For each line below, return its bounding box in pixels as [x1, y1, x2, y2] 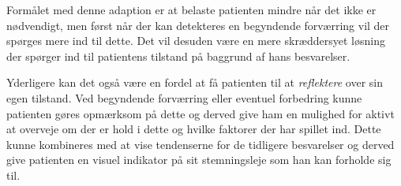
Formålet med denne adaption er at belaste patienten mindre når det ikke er [6, 2, 377, 17]
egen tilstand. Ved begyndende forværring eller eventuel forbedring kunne [6, 89, 362, 106]
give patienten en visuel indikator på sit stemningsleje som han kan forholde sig [6, 151, 392, 168]
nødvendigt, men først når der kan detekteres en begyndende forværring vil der [6, 17, 390, 33]
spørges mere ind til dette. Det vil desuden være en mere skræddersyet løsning [6, 32, 385, 49]
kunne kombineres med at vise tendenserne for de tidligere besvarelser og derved [6, 136, 395, 152]
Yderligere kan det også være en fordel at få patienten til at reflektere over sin [6, 74, 383, 91]
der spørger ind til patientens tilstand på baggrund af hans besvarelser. [6, 47, 350, 64]
